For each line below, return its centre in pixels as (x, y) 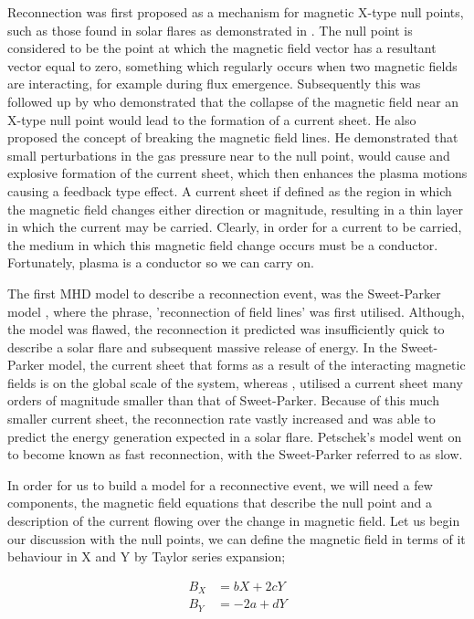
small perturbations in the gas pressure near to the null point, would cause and (229, 155)
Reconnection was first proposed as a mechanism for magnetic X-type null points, (236, 12)
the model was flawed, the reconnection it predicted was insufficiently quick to (226, 329)
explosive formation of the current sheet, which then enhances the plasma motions (237, 173)
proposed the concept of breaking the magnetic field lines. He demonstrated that (233, 137)
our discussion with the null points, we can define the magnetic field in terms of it (237, 538)
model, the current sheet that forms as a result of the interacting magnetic (257, 365)
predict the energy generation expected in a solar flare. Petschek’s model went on (235, 436)
